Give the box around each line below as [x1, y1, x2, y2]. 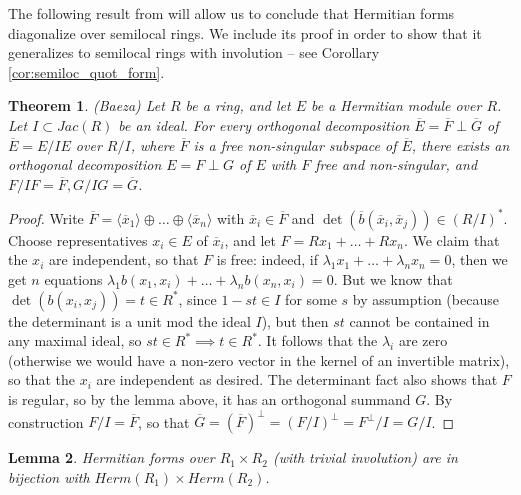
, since [178, 288, 217, 309]
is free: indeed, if [216, 249, 319, 270]
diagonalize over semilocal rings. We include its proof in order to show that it [8, 22, 482, 43]
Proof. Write [8, 207, 84, 228]
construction [8, 411, 84, 432]
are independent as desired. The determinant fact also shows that [96, 369, 498, 390]
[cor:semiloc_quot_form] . [8, 61, 165, 82]
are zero [398, 330, 448, 351]
